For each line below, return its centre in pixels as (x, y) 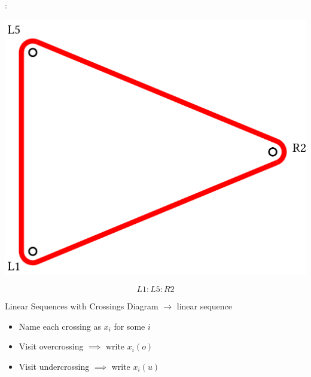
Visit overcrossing (51, 346)
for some (129, 326)
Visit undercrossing (54, 366)
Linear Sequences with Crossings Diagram (82, 306)
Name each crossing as (60, 326)
